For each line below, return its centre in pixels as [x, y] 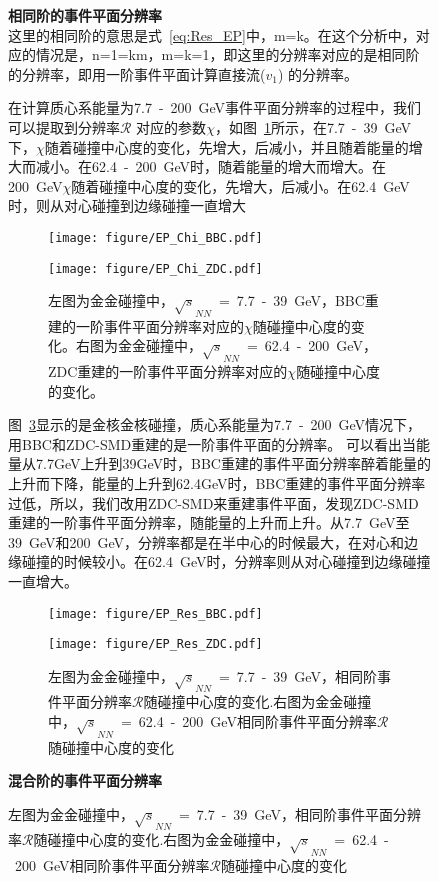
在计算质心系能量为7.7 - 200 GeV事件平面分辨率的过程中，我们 [215, 107]
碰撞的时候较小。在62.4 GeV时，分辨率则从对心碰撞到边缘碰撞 [226, 561]
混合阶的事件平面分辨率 [85, 780]
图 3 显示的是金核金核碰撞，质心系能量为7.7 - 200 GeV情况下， [215, 424]
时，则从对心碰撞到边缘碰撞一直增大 [127, 205]
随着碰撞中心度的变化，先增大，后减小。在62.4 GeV [240, 185]
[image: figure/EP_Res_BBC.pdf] [155, 613]
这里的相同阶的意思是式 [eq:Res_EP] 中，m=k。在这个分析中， [212, 34]
